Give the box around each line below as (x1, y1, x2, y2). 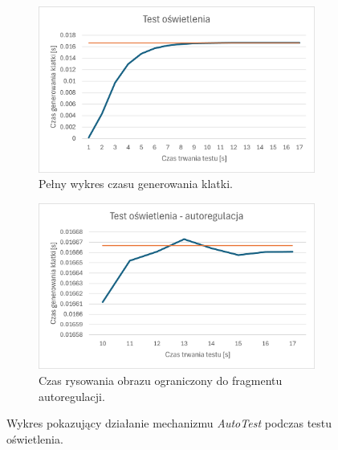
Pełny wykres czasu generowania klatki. (39, 175, 233, 192)
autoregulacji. (39, 387, 105, 404)
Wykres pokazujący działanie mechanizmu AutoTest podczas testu (6, 415, 332, 432)
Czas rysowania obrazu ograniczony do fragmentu (39, 371, 283, 388)
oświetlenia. (6, 430, 63, 447)
